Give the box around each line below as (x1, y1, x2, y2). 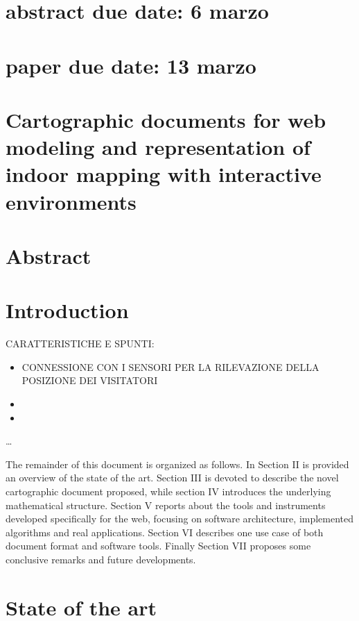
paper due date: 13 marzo (6, 51, 256, 79)
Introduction (6, 296, 129, 324)
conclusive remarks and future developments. (6, 552, 196, 566)
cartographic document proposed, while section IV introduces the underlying (6, 483, 331, 498)
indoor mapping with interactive (6, 160, 322, 188)
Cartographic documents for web (6, 105, 326, 133)
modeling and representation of (6, 133, 310, 161)
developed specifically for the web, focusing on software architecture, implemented (6, 511, 354, 526)
